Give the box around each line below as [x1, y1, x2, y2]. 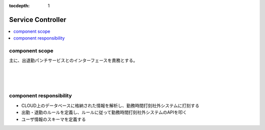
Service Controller [9, 15, 66, 24]
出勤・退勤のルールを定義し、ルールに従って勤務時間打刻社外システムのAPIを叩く [21, 109, 187, 115]
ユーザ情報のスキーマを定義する [21, 116, 86, 122]
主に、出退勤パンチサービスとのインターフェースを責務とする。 [9, 58, 138, 64]
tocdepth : [9, 3, 30, 8]
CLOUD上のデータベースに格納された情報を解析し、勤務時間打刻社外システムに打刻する [21, 103, 200, 108]
